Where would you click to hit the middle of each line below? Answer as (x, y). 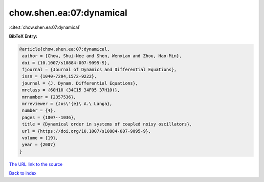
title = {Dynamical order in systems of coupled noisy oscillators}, (107, 124)
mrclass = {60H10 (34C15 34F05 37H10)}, (71, 90)
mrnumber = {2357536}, (49, 97)
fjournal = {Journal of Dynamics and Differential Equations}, (99, 70)
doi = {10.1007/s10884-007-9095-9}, (66, 63)
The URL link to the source (36, 164)
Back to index (23, 173)
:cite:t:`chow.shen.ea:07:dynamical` (45, 27)
